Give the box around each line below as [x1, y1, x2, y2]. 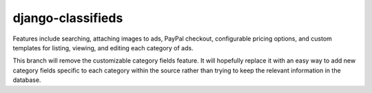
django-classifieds [12, 10, 123, 25]
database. [12, 76, 41, 84]
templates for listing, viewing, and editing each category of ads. [12, 43, 194, 52]
